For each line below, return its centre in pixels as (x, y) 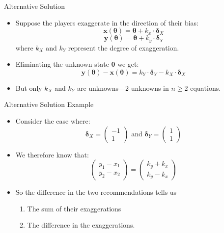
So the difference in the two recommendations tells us (96, 192)
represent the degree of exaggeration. (124, 47)
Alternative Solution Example (49, 104)
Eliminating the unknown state (62, 64)
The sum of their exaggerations (74, 208)
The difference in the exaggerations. (81, 225)
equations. (206, 88)
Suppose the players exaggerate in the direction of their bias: (107, 22)
